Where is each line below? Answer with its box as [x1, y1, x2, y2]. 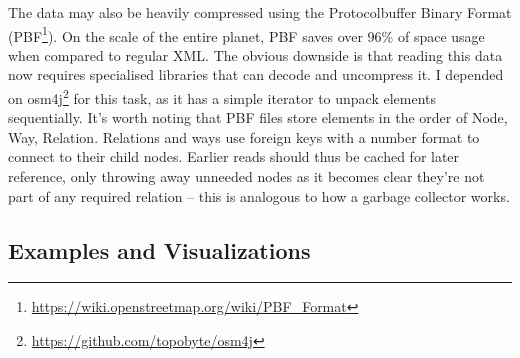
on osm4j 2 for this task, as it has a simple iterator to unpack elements [8, 85, 437, 108]
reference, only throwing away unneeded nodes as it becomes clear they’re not [8, 166, 485, 187]
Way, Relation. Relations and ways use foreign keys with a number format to [8, 126, 480, 147]
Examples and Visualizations [8, 234, 311, 265]
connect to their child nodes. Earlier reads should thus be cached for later [8, 146, 460, 167]
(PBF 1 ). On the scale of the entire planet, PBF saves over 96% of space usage [8, 22, 485, 46]
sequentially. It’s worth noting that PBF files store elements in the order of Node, [8, 107, 508, 128]
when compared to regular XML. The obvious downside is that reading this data [8, 44, 503, 65]
